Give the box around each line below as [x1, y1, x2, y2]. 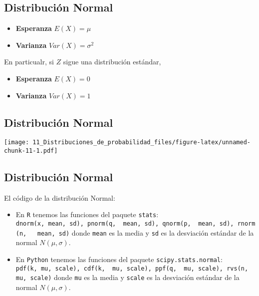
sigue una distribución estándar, [63, 56, 161, 67]
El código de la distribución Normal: [4, 192, 115, 203]
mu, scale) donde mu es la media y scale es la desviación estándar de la [15, 272, 240, 283]
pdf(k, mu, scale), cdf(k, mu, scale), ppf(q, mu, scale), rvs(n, [15, 265, 249, 272]
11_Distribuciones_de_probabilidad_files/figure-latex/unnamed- [32, 139, 251, 146]
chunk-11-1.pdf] [4, 147, 58, 155]
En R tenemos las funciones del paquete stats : [15, 209, 159, 220]
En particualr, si [4, 56, 54, 67]
